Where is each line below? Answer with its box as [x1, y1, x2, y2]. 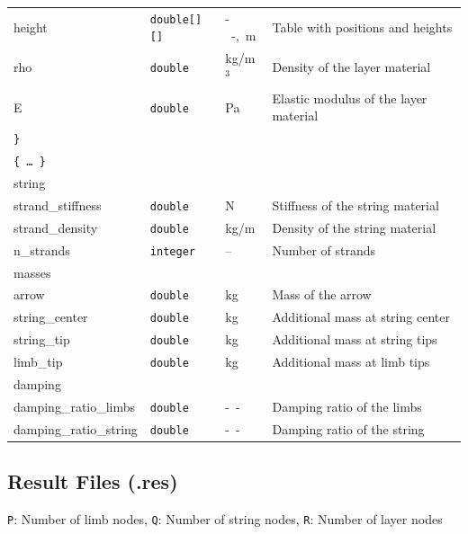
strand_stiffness [13, 195, 102, 214]
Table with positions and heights [272, 17, 453, 36]
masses [13, 263, 51, 281]
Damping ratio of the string [272, 419, 425, 438]
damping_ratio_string [13, 419, 138, 438]
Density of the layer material [272, 58, 431, 76]
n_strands [13, 240, 70, 259]
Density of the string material [272, 218, 436, 236]
